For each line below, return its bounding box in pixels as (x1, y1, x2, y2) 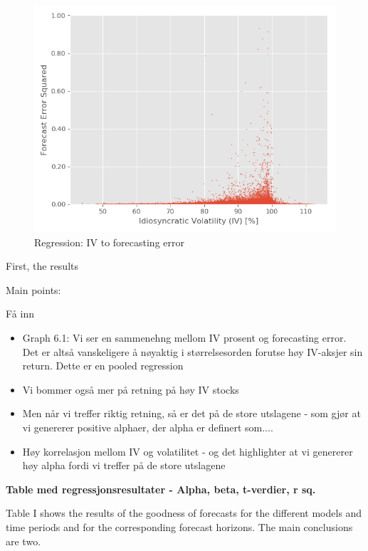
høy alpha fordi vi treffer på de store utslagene (22, 458, 226, 473)
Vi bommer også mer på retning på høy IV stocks (22, 382, 239, 397)
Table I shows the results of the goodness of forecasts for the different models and (6, 505, 362, 520)
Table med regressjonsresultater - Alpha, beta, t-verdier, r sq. (6, 481, 316, 496)
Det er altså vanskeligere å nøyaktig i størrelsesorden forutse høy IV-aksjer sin (22, 344, 363, 359)
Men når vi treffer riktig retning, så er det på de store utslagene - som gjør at (22, 406, 361, 421)
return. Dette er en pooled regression (22, 358, 184, 373)
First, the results (6, 258, 79, 273)
